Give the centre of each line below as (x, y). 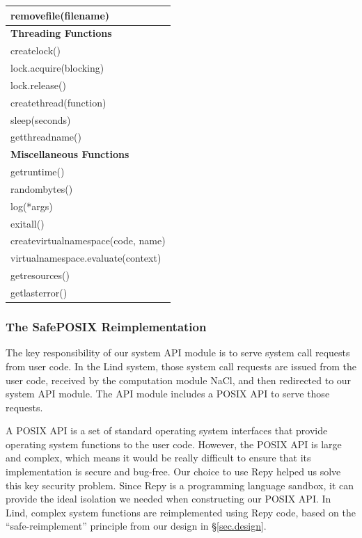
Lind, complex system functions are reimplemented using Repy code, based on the (181, 512)
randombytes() (42, 188)
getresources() (40, 275)
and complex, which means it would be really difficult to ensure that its (158, 458)
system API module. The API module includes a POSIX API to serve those (168, 394)
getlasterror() (39, 292)
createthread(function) (58, 102)
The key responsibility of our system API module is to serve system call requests (178, 353)
